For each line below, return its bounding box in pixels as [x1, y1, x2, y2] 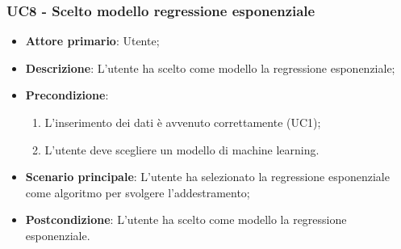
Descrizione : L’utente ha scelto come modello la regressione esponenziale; [25, 59, 395, 76]
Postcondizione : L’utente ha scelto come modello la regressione [25, 211, 347, 228]
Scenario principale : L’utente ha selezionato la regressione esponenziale [25, 168, 390, 185]
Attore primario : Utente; [25, 32, 160, 49]
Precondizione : [25, 87, 109, 103]
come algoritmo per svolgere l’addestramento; [25, 184, 250, 200]
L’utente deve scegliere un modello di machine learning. [44, 141, 320, 158]
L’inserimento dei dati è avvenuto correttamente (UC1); [44, 114, 321, 130]
